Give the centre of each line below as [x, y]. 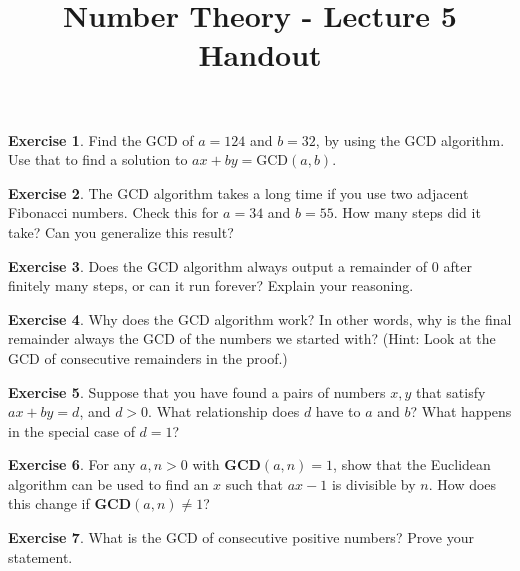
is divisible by [373, 483]
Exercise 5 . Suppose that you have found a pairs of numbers [197, 391]
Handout [260, 54]
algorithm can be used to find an [108, 483]
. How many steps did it [407, 212]
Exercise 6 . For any [72, 464]
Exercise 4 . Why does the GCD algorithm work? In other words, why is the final [260, 318]
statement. [40, 556]
